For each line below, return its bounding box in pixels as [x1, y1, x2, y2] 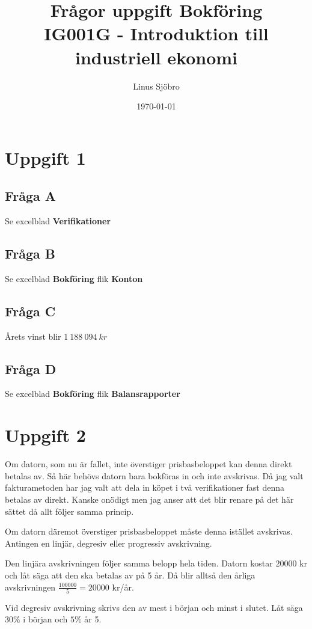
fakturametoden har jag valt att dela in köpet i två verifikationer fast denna [5, 481, 284, 494]
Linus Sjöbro [133, 79, 180, 92]
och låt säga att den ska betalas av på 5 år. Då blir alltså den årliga [5, 568, 255, 581]
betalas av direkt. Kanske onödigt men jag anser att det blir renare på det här [5, 492, 294, 505]
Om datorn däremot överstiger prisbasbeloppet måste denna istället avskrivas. [5, 525, 293, 538]
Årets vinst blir [5, 330, 61, 342]
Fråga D [5, 359, 57, 378]
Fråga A [5, 186, 56, 205]
